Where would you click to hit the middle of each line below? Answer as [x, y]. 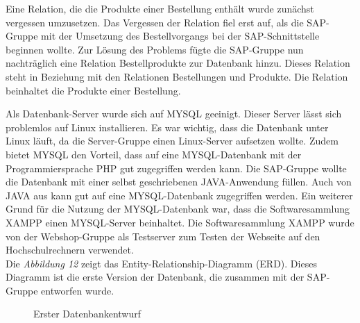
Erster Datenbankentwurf [87, 314]
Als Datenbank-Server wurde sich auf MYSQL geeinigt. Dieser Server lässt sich [174, 114]
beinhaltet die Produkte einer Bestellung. [93, 90]
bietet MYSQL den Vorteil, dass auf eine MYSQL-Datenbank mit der [154, 154]
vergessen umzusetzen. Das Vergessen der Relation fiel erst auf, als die [155, 22]
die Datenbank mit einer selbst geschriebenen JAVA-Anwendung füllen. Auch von [179, 182]
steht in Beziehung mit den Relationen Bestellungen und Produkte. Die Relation [177, 76]
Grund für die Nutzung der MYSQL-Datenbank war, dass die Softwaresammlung [178, 209]
